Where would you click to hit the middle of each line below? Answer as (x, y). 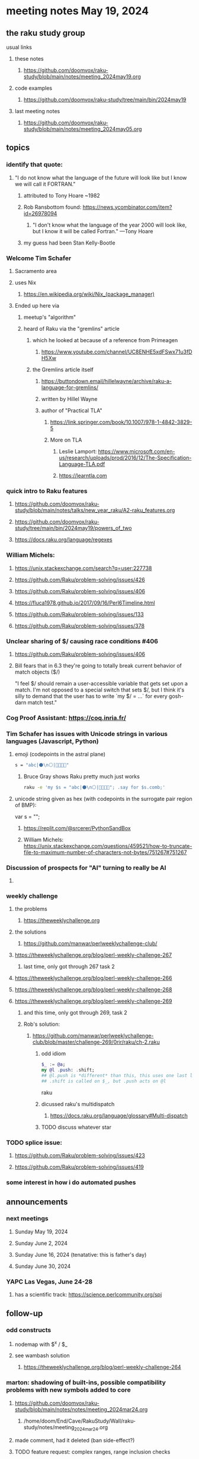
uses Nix (25, 282)
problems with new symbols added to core (69, 1390)
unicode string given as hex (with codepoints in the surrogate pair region (103, 799)
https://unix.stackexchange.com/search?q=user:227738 (83, 568)
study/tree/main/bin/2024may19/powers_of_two (73, 528)
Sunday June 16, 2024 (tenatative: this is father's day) (81, 1254)
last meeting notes (37, 111)
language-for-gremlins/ (70, 387)
